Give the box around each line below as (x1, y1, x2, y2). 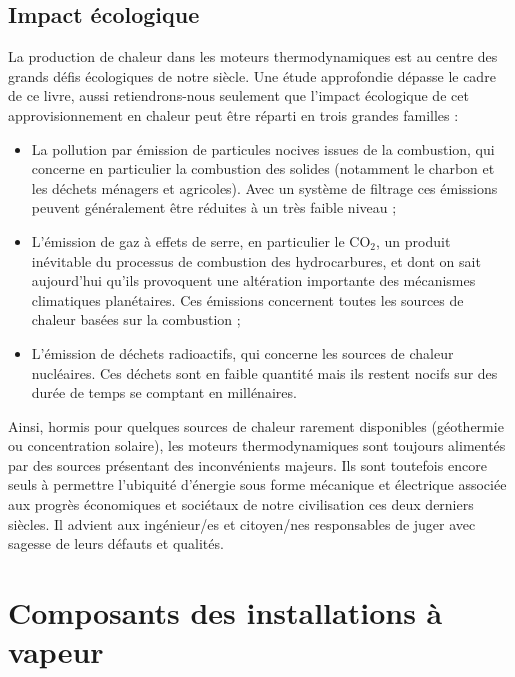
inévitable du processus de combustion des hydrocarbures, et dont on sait (31, 250, 481, 271)
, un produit (376, 230, 451, 251)
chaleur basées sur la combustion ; (31, 309, 241, 330)
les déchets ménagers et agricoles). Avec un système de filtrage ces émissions (31, 177, 498, 198)
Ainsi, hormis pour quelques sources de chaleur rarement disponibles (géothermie (8, 415, 504, 436)
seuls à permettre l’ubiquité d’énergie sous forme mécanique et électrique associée (8, 474, 507, 495)
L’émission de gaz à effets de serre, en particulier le (31, 230, 345, 251)
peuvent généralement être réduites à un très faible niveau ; (31, 197, 397, 218)
